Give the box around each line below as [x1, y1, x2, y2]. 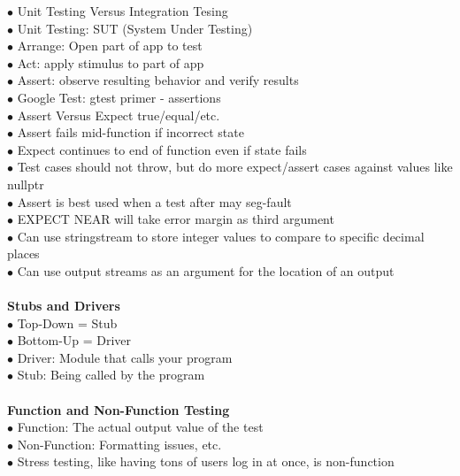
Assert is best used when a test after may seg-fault [17, 192, 292, 211]
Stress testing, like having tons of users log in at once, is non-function [17, 452, 395, 471]
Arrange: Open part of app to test [17, 36, 203, 55]
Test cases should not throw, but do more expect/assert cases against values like [17, 157, 453, 176]
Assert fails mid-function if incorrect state [17, 123, 244, 142]
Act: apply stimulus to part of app [17, 53, 204, 72]
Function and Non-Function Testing [7, 400, 230, 418]
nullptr [7, 174, 44, 193]
